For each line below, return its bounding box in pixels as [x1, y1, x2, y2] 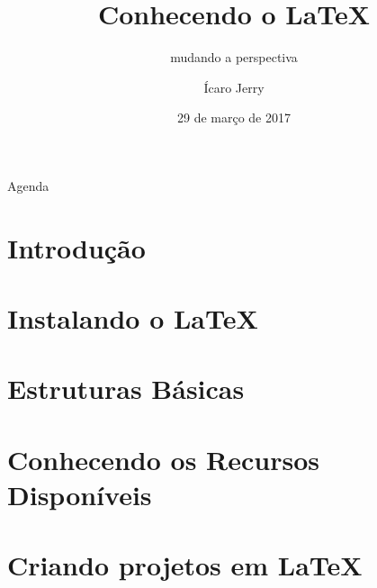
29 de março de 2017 [176, 108, 291, 127]
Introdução [7, 229, 146, 266]
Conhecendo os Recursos [7, 440, 320, 477]
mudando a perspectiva [170, 48, 298, 67]
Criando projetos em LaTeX [7, 547, 363, 583]
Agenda [7, 176, 49, 194]
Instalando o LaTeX [7, 300, 258, 337]
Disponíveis [7, 476, 152, 512]
